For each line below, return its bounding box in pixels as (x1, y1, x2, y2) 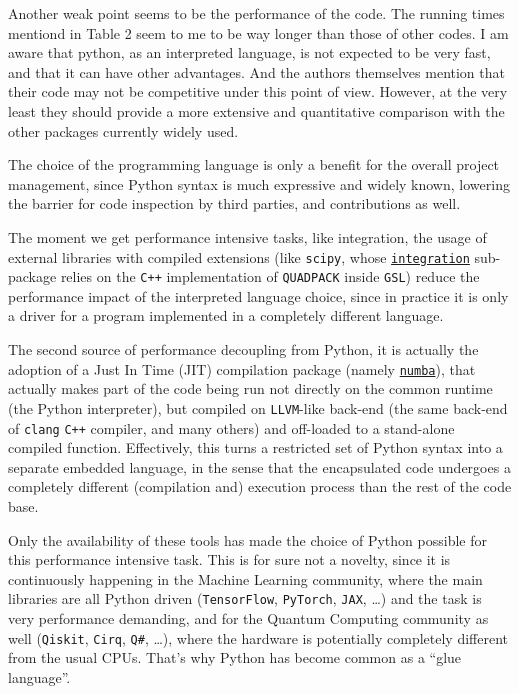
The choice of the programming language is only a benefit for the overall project (8, 154, 500, 175)
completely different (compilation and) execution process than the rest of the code (8, 476, 512, 497)
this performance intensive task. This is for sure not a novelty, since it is (8, 549, 451, 570)
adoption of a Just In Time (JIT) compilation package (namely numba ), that (8, 358, 476, 379)
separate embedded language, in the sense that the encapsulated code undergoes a (8, 456, 511, 477)
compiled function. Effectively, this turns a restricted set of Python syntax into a (8, 437, 503, 458)
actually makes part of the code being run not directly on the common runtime (8, 378, 493, 399)
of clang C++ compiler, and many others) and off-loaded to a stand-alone (8, 417, 455, 438)
